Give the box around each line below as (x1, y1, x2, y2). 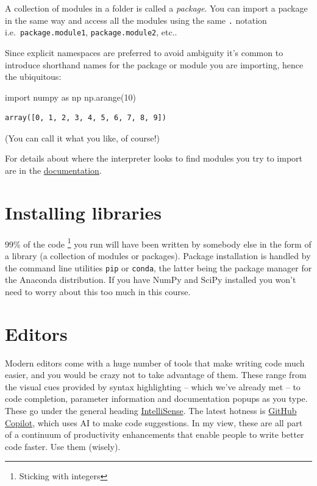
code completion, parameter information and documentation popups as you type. (5, 392, 308, 405)
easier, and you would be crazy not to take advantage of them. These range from (5, 368, 307, 381)
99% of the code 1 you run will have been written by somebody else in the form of (5, 235, 312, 250)
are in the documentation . (5, 164, 102, 177)
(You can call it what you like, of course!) (5, 131, 160, 144)
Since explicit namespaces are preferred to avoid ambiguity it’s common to (5, 46, 283, 59)
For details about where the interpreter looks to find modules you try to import (5, 152, 303, 165)
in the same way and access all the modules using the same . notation (5, 13, 267, 26)
